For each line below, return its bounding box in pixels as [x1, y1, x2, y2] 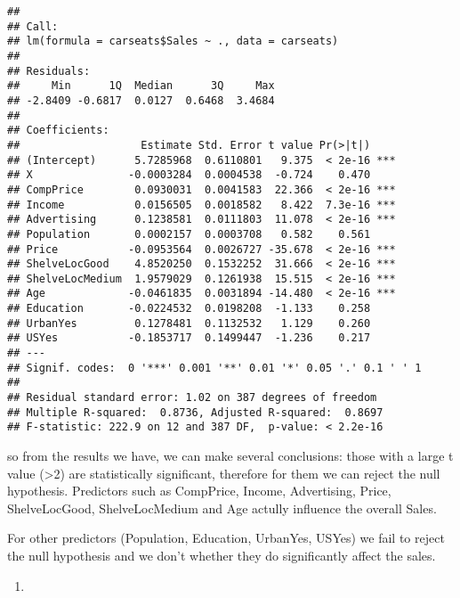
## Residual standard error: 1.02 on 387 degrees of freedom [7, 391, 377, 405]
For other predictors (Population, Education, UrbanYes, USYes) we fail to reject [7, 528, 445, 547]
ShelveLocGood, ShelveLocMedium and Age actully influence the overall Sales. [7, 498, 437, 517]
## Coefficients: [7, 124, 109, 137]
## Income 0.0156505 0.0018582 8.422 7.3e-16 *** [7, 198, 396, 211]
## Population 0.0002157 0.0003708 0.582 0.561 [7, 227, 371, 241]
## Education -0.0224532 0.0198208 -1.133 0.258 [7, 302, 371, 315]
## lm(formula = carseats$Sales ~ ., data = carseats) [7, 35, 339, 48]
